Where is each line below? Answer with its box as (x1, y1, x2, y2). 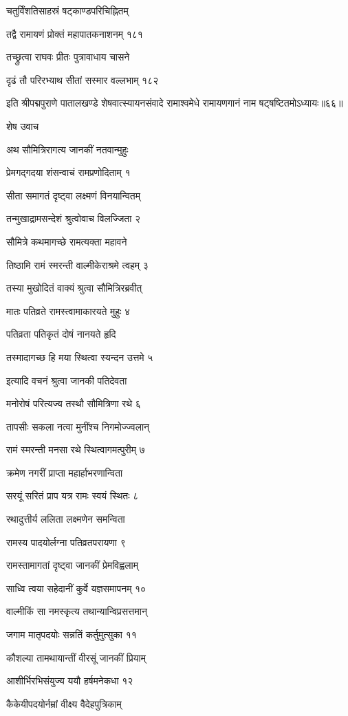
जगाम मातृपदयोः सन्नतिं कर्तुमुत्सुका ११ (6, 627, 137, 642)
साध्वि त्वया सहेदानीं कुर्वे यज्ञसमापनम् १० (6, 581, 146, 595)
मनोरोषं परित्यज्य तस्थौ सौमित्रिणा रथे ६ (6, 396, 141, 411)
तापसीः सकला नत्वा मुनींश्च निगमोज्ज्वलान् (6, 419, 150, 433)
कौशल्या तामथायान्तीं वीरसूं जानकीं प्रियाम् (6, 650, 146, 664)
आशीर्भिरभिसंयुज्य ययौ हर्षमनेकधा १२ (6, 673, 133, 688)
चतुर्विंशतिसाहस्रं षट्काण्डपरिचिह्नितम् (6, 3, 129, 17)
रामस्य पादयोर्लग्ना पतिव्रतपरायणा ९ (6, 534, 126, 549)
